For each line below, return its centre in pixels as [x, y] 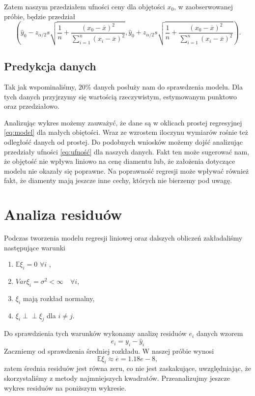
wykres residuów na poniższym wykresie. [65, 387]
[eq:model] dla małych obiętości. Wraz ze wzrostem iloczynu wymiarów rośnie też [126, 132]
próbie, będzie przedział [40, 16]
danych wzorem [220, 333]
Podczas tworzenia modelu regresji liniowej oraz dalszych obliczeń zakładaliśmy [123, 238]
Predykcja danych [50, 66]
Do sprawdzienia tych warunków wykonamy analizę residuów [95, 333]
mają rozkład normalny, [59, 298]
